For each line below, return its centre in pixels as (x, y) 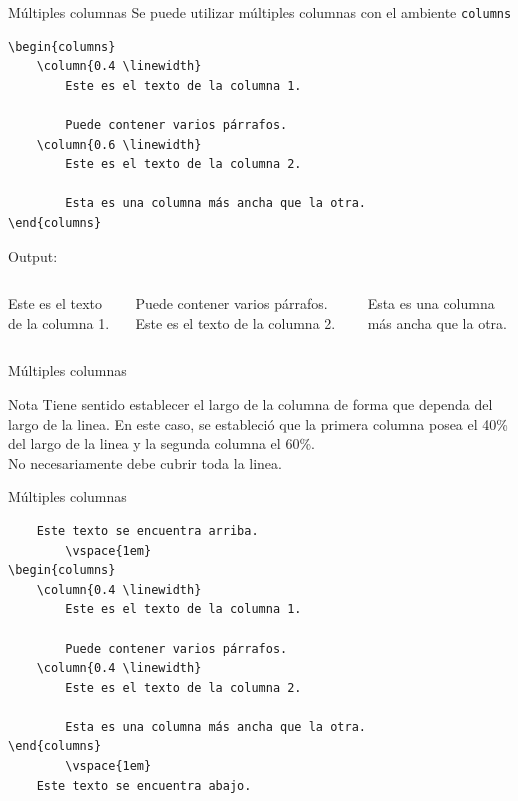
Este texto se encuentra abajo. (144, 785)
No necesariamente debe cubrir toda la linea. (145, 462)
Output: (33, 255)
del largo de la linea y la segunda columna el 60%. (161, 443)
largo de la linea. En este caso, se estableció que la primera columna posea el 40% (258, 423)
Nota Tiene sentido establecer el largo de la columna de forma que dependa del (250, 403)
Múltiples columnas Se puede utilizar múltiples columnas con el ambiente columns (260, 12)
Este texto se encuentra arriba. (147, 530)
